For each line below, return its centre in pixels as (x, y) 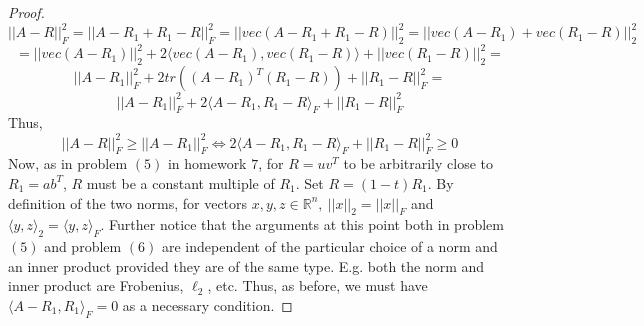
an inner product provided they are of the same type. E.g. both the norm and (246, 265)
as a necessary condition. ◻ (207, 304)
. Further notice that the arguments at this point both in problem (302, 224)
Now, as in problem (68, 163)
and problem (83, 246)
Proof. (26, 12)
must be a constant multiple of (180, 182)
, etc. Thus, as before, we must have (317, 285)
